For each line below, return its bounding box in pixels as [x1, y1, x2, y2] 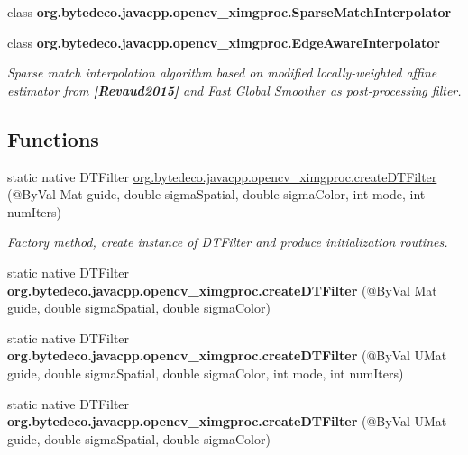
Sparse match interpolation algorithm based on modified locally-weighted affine [7, 63, 437, 82]
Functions [7, 124, 99, 152]
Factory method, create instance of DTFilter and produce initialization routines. [7, 232, 448, 251]
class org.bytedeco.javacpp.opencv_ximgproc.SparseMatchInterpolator [7, 3, 452, 21]
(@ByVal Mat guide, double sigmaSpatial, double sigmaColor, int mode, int [7, 185, 426, 204]
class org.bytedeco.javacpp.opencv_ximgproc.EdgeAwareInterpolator [7, 32, 440, 51]
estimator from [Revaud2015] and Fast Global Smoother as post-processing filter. [7, 80, 462, 99]
